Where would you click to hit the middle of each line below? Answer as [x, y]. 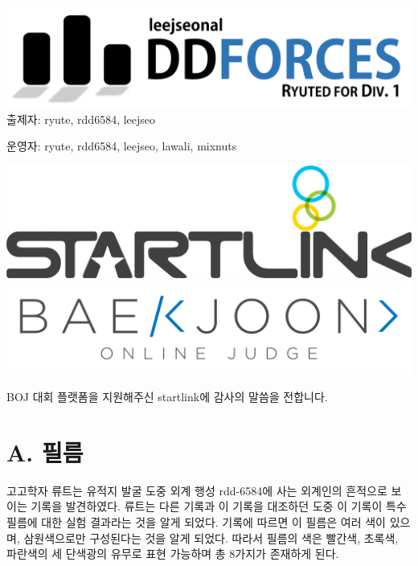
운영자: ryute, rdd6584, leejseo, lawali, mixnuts [122, 146]
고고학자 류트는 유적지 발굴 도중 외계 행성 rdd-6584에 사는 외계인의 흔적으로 [197, 490]
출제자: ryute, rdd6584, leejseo [81, 119]
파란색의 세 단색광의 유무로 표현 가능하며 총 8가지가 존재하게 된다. [173, 554]
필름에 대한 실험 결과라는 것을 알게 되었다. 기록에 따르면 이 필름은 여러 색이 [196, 521]
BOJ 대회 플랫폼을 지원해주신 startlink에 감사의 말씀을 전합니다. [167, 397]
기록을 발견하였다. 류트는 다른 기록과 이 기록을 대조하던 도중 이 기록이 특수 [219, 506]
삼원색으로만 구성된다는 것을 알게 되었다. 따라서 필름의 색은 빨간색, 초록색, [211, 537]
